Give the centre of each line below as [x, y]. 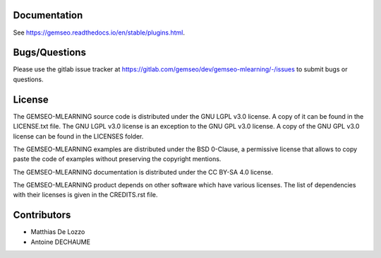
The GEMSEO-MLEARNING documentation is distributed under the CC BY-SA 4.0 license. [143, 172]
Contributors [42, 215]
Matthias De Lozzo [58, 232]
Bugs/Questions [49, 53]
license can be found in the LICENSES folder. [78, 136]
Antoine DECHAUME [61, 242]
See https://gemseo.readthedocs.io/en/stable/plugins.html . [99, 33]
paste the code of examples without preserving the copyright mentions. [117, 159]
